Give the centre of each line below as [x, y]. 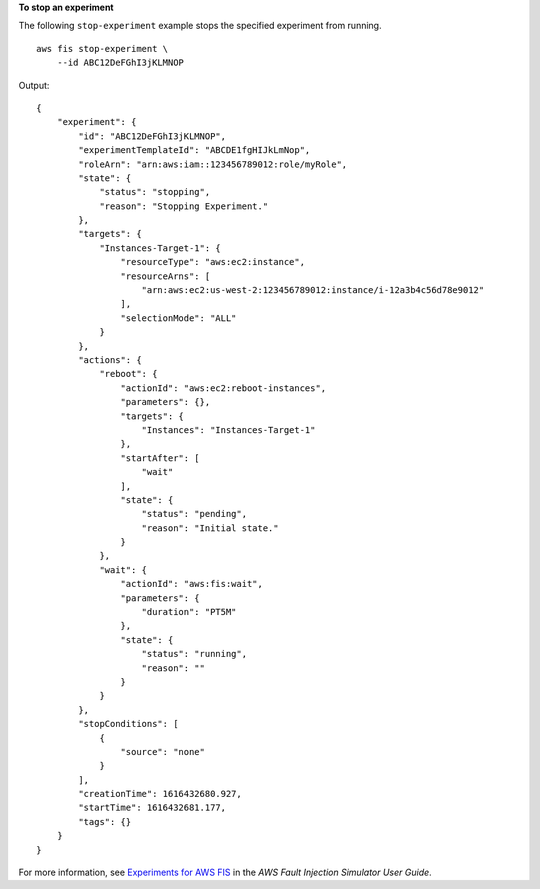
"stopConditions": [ [128, 724]
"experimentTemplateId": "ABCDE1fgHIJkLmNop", [194, 150]
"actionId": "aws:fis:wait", [192, 584]
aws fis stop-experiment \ [102, 48]
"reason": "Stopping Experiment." [184, 206]
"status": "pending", [194, 514]
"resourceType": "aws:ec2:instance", [212, 262]
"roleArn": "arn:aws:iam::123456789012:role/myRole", [213, 164]
